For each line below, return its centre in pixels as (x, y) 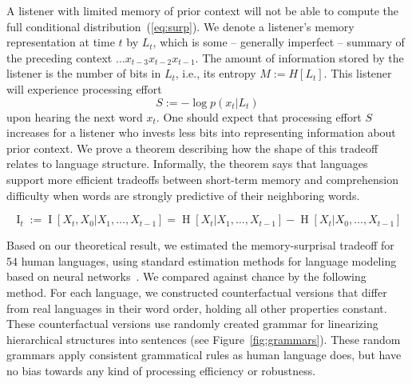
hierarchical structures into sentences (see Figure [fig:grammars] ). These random (204, 339)
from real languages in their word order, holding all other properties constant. (197, 308)
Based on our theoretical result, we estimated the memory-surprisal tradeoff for (200, 245)
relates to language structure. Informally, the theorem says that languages (187, 164)
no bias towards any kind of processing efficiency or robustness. (161, 370)
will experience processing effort (84, 88)
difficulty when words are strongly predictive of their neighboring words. (183, 195)
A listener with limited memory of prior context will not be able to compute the (202, 10)
